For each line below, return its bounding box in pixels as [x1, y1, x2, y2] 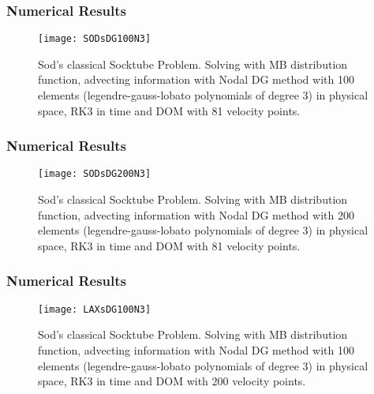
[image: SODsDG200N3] [38, 168, 151, 180]
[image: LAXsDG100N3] [38, 303, 151, 315]
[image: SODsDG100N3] [38, 33, 151, 45]
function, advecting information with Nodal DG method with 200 [38, 206, 354, 223]
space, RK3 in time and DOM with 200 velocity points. [38, 373, 306, 389]
